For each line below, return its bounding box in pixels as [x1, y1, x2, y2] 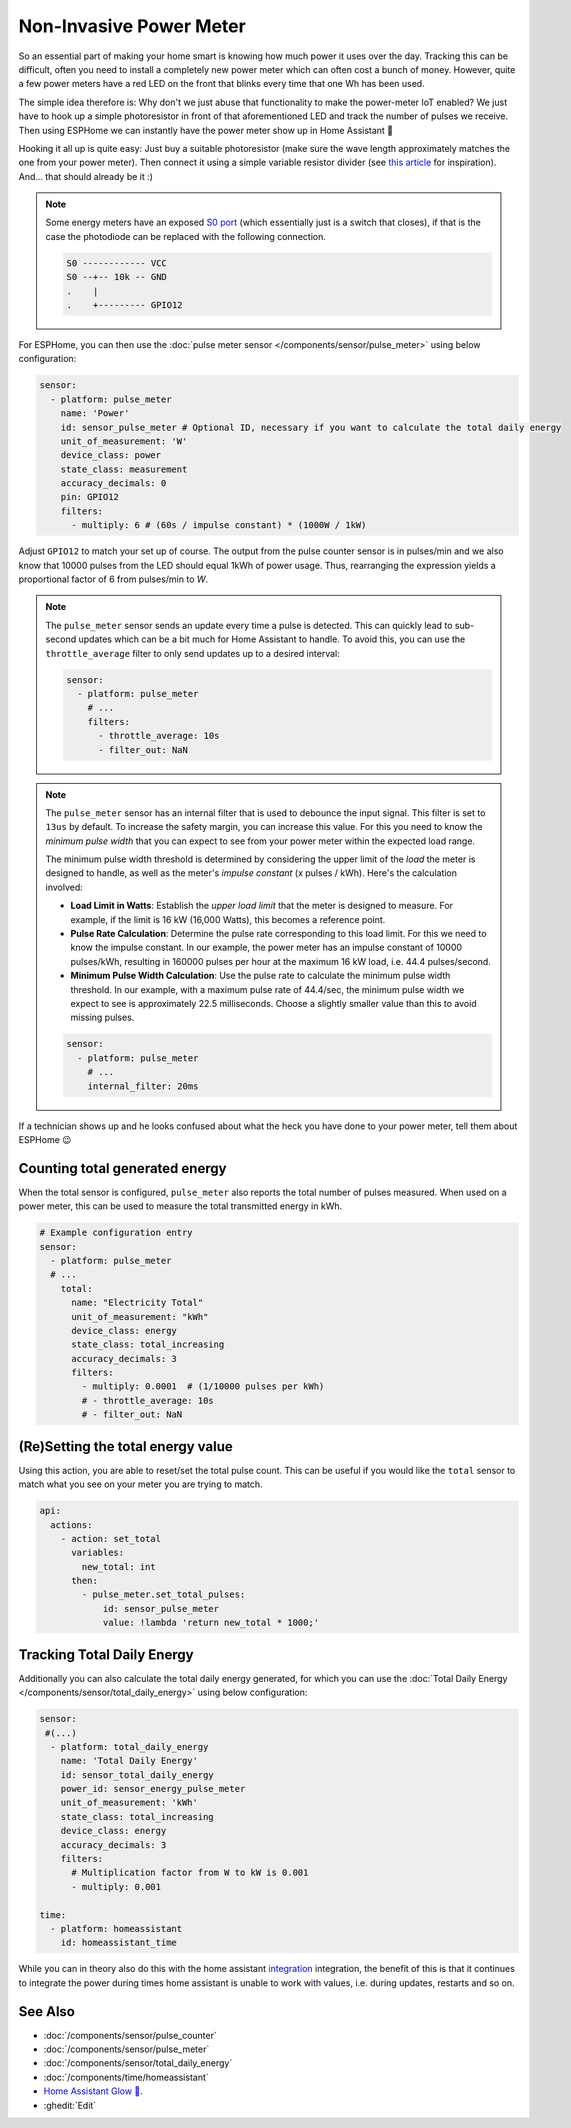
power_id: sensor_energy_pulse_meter [60, 1783, 246, 1795]
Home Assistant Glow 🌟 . [43, 2085, 144, 2097]
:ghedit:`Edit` [43, 2099, 97, 2111]
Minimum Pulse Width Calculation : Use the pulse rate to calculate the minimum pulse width [70, 970, 451, 982]
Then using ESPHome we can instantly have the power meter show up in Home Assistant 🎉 [18, 124, 394, 136]
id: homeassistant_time [60, 1937, 177, 1949]
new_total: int [81, 1561, 157, 1572]
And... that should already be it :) [18, 170, 154, 182]
